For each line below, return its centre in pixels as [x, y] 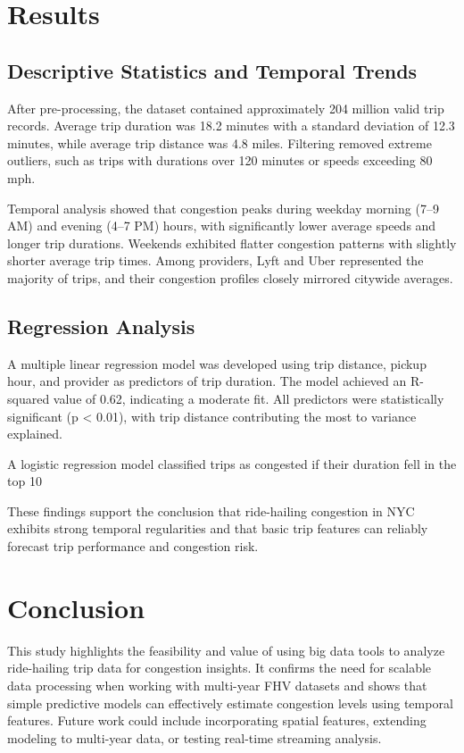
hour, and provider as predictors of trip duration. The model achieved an [207, 381]
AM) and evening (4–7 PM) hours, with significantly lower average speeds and [222, 226]
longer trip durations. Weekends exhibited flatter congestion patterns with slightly [232, 243]
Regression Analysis [101, 326]
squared [29, 398]
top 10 [25, 481]
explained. [35, 434]
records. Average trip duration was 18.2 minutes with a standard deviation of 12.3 [231, 125]
